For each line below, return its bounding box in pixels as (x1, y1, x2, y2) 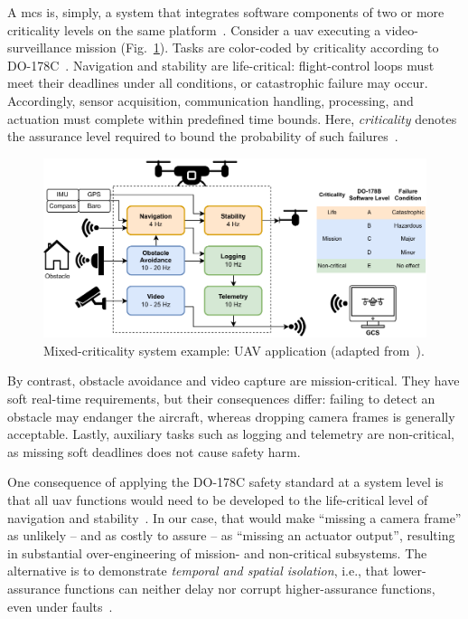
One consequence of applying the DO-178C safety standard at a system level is (7, 472, 444, 491)
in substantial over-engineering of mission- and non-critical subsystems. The (7, 543, 427, 562)
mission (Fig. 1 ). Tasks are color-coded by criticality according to (75, 38, 439, 57)
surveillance (7, 38, 71, 57)
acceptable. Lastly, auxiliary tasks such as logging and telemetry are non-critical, (7, 424, 455, 443)
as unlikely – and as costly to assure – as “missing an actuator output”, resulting (7, 526, 455, 545)
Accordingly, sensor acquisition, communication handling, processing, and (7, 90, 414, 110)
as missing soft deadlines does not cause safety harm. (7, 442, 301, 461)
